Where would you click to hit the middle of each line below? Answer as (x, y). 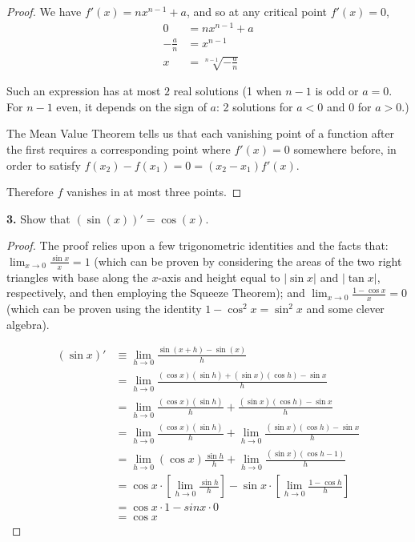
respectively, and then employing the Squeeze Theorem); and (156, 293)
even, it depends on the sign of (131, 106)
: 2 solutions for (255, 106)
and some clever (345, 309)
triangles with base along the (77, 277)
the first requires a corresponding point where (119, 149)
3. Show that (38, 218)
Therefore (30, 192)
